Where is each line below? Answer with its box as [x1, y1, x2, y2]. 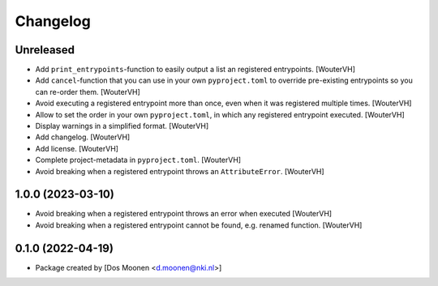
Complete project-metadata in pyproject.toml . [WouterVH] [35, 155, 242, 165]
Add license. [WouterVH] [35, 143, 119, 153]
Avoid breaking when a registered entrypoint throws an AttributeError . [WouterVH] [35, 166, 324, 176]
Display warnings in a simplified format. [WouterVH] [35, 122, 209, 131]
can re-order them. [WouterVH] [35, 87, 141, 96]
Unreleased [15, 43, 75, 57]
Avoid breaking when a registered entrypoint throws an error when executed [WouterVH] [35, 209, 333, 219]
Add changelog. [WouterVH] [35, 132, 131, 142]
